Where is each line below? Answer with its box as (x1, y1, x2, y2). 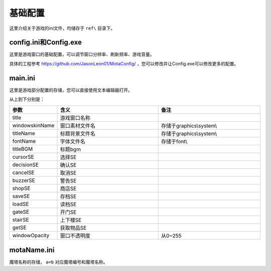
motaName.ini (9, 245, 55, 254)
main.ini (9, 73, 35, 82)
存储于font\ (161, 138, 188, 145)
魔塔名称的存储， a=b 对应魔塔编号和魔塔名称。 (9, 259, 108, 265)
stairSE (12, 216, 30, 223)
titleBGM (12, 145, 33, 152)
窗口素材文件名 (60, 122, 95, 129)
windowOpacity (12, 232, 50, 239)
